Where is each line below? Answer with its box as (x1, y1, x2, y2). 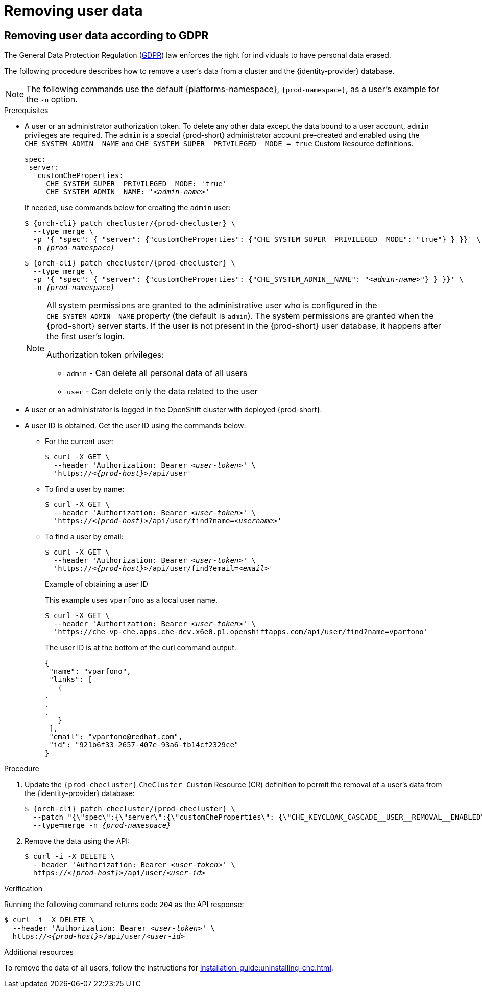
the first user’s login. (46, 331, 125, 342)
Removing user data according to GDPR (4, 29, 209, 42)
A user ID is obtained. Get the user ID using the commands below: (25, 421, 246, 430)
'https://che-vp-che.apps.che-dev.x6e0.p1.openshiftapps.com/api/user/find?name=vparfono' (53, 628, 428, 636)
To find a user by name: (45, 484, 125, 494)
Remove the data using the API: (25, 836, 130, 846)
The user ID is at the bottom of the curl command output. (45, 643, 236, 652)
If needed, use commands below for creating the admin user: (25, 203, 231, 212)
